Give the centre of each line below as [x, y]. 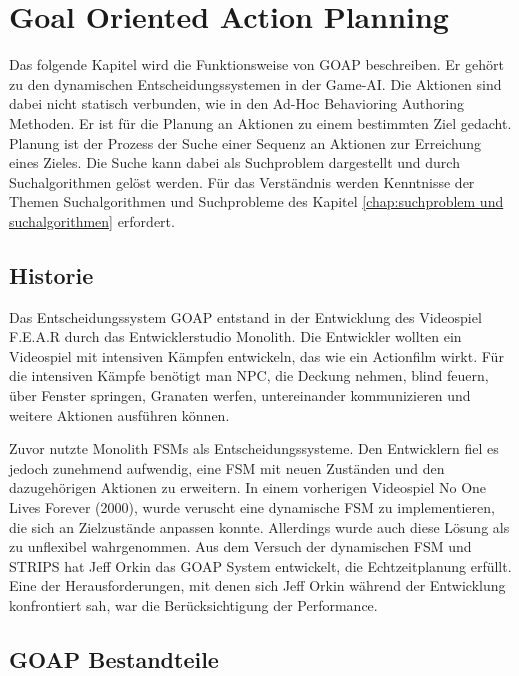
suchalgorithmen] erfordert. [92, 220]
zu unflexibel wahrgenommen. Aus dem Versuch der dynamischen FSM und [240, 546]
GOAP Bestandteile [114, 658]
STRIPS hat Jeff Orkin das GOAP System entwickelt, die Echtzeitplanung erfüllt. [260, 565]
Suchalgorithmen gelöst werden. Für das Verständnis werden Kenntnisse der [242, 181]
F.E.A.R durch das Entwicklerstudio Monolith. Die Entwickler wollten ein [235, 336]
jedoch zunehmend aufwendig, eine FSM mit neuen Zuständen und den [227, 467]
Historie [51, 274]
